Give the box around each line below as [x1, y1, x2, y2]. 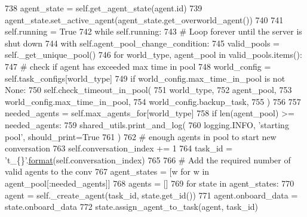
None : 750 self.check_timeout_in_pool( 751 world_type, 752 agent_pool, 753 [5, 83, 292, 96]
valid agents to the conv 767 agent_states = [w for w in [5, 165, 210, 178]
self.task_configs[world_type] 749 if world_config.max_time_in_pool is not [5, 72, 285, 84]
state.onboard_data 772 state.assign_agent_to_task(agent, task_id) [5, 200, 259, 213]
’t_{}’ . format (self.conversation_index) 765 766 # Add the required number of [5, 153, 291, 166]
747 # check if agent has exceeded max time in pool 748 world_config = [5, 60, 271, 72]
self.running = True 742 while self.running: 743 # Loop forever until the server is [5, 25, 302, 38]
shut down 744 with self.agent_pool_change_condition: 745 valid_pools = [5, 36, 280, 49]
